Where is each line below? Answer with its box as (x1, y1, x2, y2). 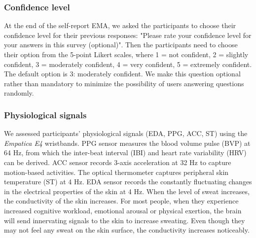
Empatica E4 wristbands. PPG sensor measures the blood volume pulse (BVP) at (4, 137, 251, 148)
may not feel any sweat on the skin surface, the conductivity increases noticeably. (4, 225, 250, 235)
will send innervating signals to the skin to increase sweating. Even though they (4, 215, 245, 225)
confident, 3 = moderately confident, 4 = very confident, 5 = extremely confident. (4, 59, 252, 69)
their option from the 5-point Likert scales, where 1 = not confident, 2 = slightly (4, 49, 249, 59)
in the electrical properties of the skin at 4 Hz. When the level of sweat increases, (4, 186, 250, 196)
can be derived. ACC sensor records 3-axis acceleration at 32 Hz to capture (4, 157, 231, 167)
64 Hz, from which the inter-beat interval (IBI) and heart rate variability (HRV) (4, 147, 247, 158)
